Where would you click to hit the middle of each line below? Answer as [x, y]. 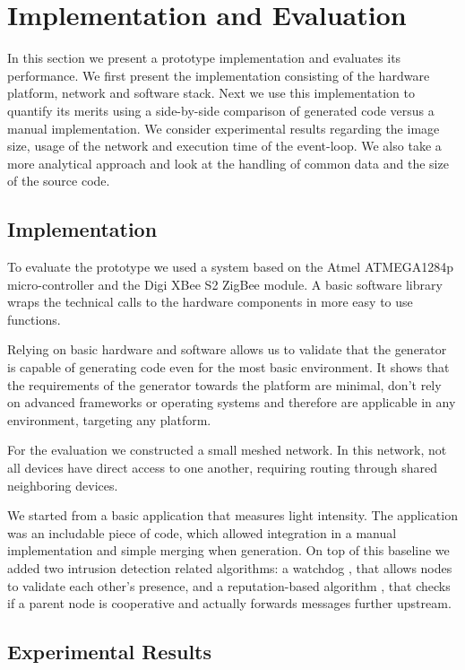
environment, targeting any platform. [109, 419]
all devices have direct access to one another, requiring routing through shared [223, 468]
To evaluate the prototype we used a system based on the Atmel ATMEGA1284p [230, 267]
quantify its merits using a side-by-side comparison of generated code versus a [221, 110]
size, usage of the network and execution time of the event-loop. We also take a [224, 146]
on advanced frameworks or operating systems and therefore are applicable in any [232, 402]
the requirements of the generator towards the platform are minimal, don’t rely [224, 384]
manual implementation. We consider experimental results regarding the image [224, 128]
